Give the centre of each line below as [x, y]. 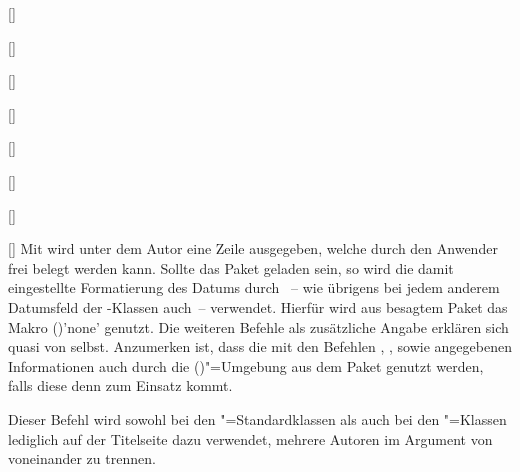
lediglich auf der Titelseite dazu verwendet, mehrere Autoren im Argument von [250, 438]
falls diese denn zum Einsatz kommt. [120, 385]
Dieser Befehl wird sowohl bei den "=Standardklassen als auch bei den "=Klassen [257, 418]
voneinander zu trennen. [82, 458]
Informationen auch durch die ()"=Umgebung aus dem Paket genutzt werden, [246, 365]
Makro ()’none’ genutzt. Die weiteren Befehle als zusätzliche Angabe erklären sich [258, 326]
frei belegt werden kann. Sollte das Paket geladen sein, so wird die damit [231, 267]
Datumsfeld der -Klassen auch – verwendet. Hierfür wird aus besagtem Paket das [258, 306]
